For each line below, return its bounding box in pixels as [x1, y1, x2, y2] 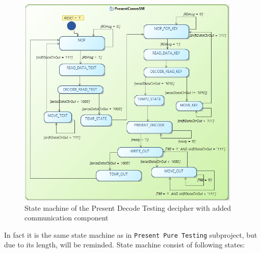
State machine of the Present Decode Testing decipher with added [24, 202, 231, 213]
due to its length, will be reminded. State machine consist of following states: [4, 239, 245, 250]
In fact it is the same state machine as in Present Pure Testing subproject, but [4, 229, 257, 240]
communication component [24, 212, 109, 223]
